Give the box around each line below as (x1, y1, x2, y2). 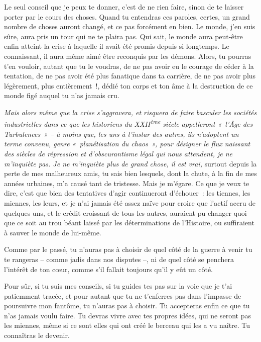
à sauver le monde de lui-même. (4, 227, 101, 237)
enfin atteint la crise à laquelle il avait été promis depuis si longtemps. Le (4, 41, 229, 51)
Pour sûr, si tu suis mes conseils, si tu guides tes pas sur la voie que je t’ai (4, 281, 232, 291)
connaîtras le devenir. (4, 330, 70, 340)
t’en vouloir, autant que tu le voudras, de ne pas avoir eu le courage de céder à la (4, 60, 254, 71)
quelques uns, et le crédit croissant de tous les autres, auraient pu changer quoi (4, 207, 247, 218)
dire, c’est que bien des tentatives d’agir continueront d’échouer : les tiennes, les (4, 188, 250, 198)
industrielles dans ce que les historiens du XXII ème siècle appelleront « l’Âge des (4, 117, 253, 129)
